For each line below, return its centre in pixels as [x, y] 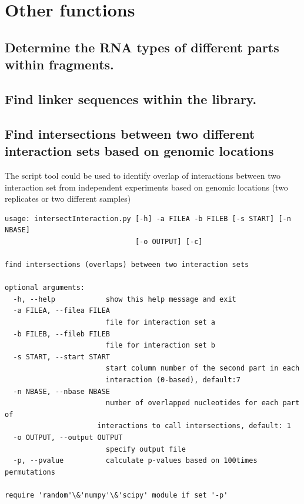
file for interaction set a [160, 323]
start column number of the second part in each [203, 368]
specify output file [146, 449]
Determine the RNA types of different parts [142, 47]
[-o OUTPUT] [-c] [169, 241]
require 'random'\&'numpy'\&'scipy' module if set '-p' [116, 495]
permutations [30, 472]
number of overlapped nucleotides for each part [203, 403]
